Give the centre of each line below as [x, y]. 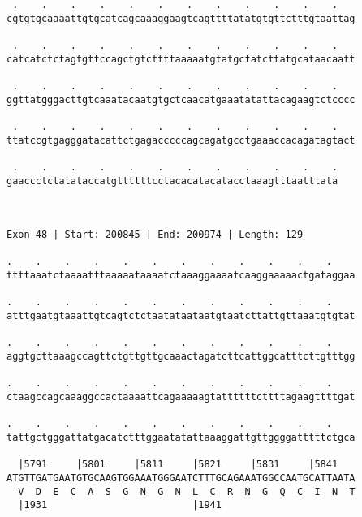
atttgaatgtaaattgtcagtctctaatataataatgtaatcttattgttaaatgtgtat [181, 316]
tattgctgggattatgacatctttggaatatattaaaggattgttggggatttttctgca [181, 437]
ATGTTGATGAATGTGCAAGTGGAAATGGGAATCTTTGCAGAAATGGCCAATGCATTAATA [181, 478]
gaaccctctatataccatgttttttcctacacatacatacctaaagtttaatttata [172, 181]
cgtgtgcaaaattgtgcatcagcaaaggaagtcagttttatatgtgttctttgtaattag [181, 18]
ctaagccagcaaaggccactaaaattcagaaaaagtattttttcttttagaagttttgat [181, 397]
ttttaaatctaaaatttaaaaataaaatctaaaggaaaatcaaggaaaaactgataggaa [181, 276]
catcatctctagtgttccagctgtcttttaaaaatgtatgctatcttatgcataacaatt [181, 59]
